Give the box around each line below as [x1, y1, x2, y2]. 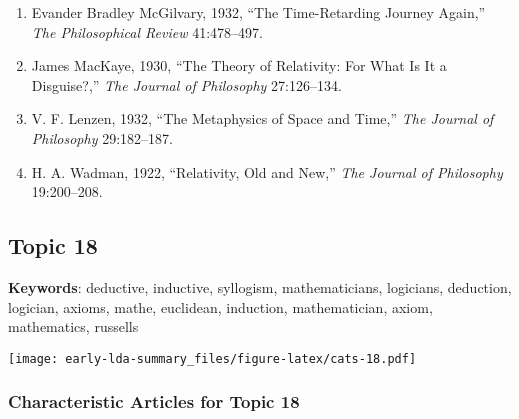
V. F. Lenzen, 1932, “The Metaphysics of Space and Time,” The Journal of [31, 108, 494, 129]
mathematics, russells [8, 316, 139, 337]
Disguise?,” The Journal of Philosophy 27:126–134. [31, 74, 342, 95]
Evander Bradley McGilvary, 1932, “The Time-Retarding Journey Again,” [31, 2, 486, 22]
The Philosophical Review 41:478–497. [31, 21, 263, 42]
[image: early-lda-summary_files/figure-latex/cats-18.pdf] [8, 351, 417, 366]
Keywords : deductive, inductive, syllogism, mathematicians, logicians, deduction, [8, 276, 512, 297]
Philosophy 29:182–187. [31, 127, 173, 148]
